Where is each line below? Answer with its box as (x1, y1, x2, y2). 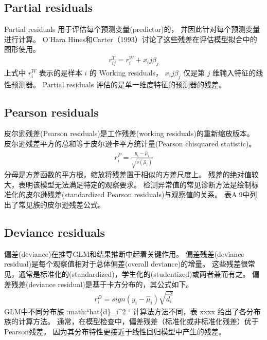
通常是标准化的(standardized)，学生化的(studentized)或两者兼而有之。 (18, 269, 250, 279)
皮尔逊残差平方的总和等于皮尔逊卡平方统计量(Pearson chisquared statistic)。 (4, 138, 256, 149)
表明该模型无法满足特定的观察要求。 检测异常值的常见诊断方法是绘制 (18, 179, 252, 190)
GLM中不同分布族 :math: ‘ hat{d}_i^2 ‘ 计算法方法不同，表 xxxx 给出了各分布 (4, 306, 261, 316)
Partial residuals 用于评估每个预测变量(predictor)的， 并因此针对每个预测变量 (4, 24, 260, 34)
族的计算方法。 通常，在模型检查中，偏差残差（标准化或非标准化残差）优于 (4, 316, 259, 327)
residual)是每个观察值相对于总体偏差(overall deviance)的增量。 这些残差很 (4, 258, 248, 269)
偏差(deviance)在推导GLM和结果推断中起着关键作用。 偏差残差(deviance (4, 248, 244, 259)
